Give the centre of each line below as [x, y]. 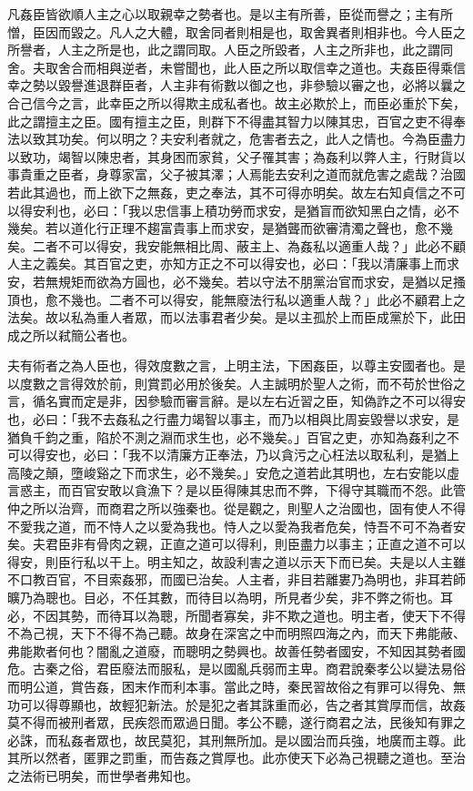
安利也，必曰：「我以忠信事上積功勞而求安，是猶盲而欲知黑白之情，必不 [246, 210]
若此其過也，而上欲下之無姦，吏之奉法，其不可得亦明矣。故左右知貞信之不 [230, 192]
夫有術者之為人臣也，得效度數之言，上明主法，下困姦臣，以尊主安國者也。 [230, 365]
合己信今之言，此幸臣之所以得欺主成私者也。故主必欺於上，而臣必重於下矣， [236, 102]
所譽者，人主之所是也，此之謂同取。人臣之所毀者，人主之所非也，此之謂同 [230, 50]
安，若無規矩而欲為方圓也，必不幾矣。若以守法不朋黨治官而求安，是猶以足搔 [236, 281]
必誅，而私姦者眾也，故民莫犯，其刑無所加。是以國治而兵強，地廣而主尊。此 [236, 740]
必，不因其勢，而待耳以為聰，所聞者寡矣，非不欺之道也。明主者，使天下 [224, 615]
